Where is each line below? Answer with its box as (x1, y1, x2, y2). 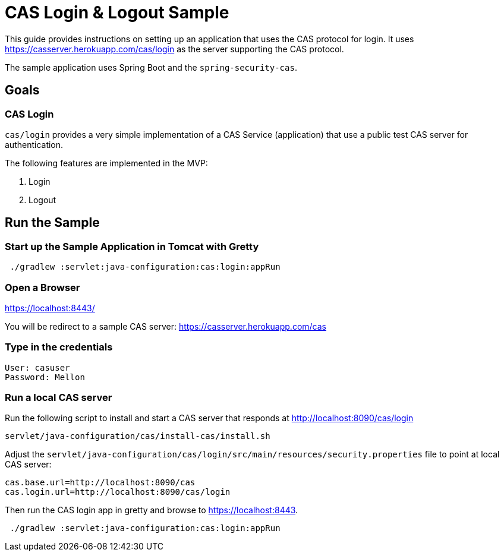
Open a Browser (5, 281, 80, 293)
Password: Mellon (5, 372, 85, 382)
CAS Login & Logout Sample (5, 2, 229, 23)
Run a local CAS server (5, 391, 112, 404)
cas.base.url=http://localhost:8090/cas (5, 478, 196, 488)
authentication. (5, 139, 64, 150)
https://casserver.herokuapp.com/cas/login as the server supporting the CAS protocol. (5, 43, 344, 54)
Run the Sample (5, 215, 100, 230)
